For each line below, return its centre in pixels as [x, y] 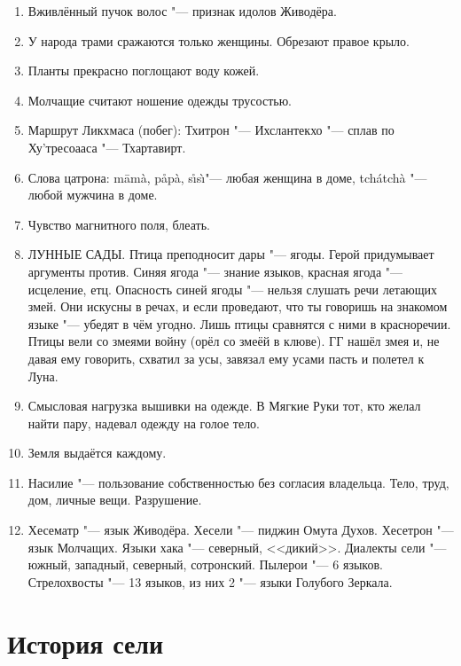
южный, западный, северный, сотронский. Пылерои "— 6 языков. [205, 564]
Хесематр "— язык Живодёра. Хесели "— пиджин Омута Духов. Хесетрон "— [241, 530]
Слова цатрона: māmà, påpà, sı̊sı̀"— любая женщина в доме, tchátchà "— [227, 177]
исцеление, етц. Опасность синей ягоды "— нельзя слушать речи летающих [233, 289]
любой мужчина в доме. [93, 195]
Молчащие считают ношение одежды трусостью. [160, 100]
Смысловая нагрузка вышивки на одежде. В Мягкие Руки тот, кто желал [224, 406]
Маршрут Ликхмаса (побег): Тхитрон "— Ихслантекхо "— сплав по [211, 130]
